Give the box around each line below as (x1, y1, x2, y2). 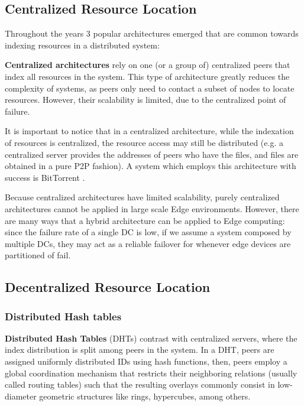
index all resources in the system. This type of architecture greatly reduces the (5, 70, 290, 82)
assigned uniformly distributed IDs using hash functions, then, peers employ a (5, 355, 287, 368)
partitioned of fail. (5, 249, 71, 261)
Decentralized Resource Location (5, 278, 211, 296)
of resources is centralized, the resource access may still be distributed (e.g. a (5, 136, 283, 148)
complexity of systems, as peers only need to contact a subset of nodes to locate (5, 82, 295, 94)
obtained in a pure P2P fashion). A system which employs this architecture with (5, 160, 296, 172)
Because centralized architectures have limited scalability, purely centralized (5, 191, 280, 203)
